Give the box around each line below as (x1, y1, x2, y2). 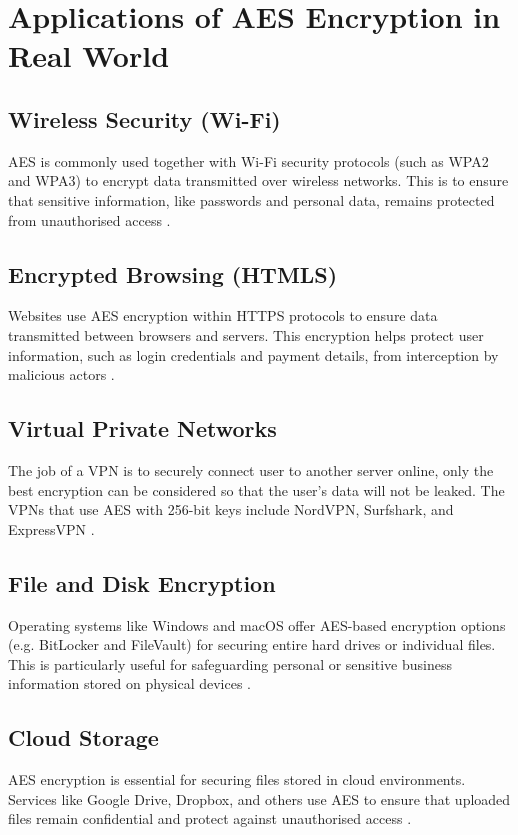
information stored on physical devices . (8, 673, 251, 694)
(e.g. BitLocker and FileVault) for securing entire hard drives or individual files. (8, 634, 496, 655)
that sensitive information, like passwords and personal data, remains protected (8, 189, 495, 210)
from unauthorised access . (8, 209, 171, 230)
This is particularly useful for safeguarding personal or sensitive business (8, 653, 452, 674)
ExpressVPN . (8, 518, 95, 539)
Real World (8, 35, 170, 76)
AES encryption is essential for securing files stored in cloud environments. (8, 769, 466, 790)
